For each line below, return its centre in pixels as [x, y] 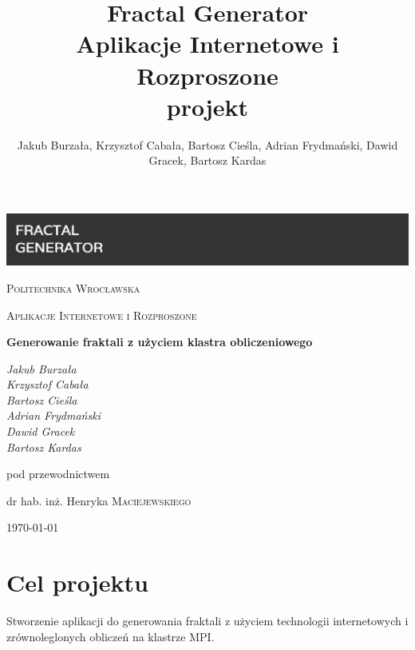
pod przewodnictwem [58, 474]
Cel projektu [77, 582]
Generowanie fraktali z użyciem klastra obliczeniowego [160, 342]
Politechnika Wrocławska [73, 287]
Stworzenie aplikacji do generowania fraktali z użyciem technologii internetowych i [207, 621]
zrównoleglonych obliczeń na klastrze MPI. [111, 636]
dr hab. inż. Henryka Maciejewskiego [99, 500]
